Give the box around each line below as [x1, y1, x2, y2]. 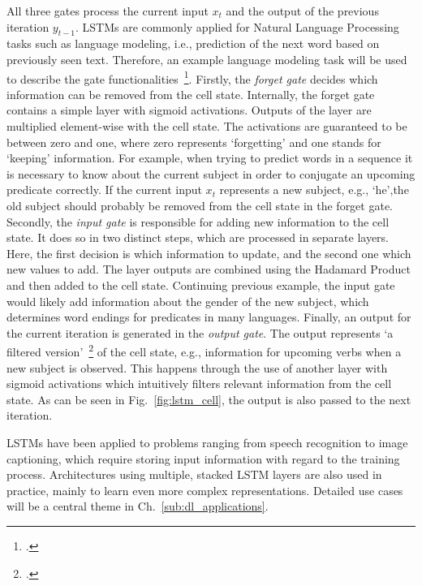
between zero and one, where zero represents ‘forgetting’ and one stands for [6, 133, 381, 150]
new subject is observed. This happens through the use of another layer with [6, 359, 388, 376]
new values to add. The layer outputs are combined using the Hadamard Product [6, 261, 411, 278]
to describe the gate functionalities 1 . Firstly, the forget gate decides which [6, 67, 378, 87]
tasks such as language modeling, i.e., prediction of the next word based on [6, 35, 380, 52]
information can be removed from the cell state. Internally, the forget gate [6, 85, 375, 102]
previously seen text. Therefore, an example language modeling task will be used [6, 50, 407, 67]
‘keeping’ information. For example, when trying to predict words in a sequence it [6, 149, 413, 166]
